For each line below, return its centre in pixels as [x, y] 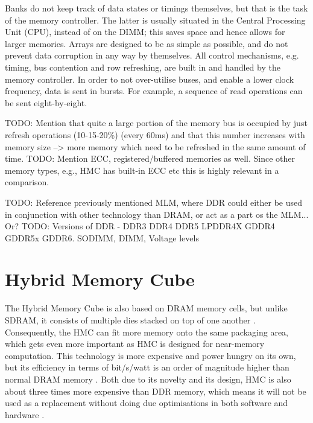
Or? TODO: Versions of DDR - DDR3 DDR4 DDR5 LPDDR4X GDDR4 [140, 226]
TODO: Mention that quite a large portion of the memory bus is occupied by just [156, 123]
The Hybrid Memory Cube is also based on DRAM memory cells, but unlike [146, 308]
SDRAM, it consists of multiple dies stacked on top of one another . [130, 320]
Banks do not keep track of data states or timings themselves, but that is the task [156, 8]
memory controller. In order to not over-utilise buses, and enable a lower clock [150, 79]
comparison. [27, 182]
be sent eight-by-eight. [46, 102]
